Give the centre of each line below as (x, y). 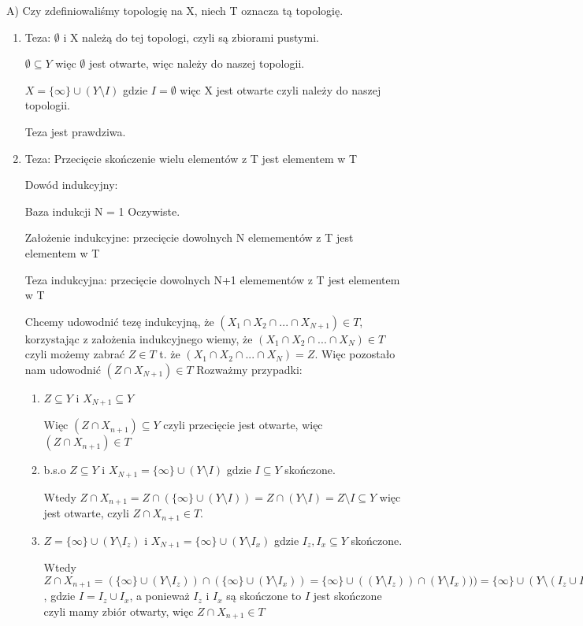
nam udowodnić (63, 369)
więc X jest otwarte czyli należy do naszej (280, 89)
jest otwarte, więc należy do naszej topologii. (197, 63)
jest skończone (347, 596)
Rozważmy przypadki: (249, 369)
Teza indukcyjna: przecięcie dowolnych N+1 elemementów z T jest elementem (212, 279)
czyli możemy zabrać (75, 354)
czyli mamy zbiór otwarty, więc (119, 611)
